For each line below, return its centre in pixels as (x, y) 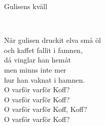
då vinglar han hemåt (38, 60)
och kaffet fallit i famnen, (43, 50)
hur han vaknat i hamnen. (45, 79)
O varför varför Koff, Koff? (46, 109)
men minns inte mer (35, 69)
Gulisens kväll (26, 6)
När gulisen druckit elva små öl (52, 40)
